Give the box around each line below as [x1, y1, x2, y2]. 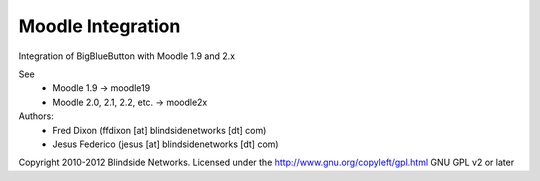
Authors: [18, 110, 54, 122]
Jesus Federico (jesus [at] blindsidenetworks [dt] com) [52, 138, 279, 150]
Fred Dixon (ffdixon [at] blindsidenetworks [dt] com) [52, 124, 267, 136]
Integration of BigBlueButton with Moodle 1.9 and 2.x [18, 50, 235, 62]
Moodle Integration [18, 15, 181, 37]
